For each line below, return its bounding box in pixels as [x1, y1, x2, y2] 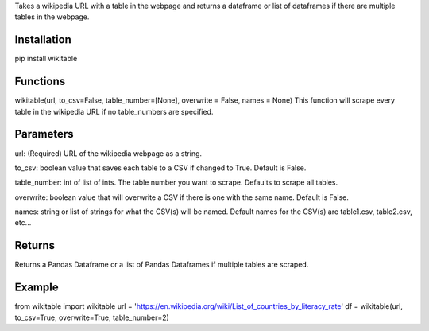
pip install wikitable [14, 54, 78, 64]
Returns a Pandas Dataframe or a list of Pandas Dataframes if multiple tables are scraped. [14, 259, 309, 270]
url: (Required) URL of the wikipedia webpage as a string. [14, 148, 203, 158]
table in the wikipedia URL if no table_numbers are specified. [14, 107, 214, 116]
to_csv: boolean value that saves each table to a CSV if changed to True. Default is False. [14, 163, 307, 173]
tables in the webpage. [14, 12, 90, 21]
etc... [14, 218, 32, 228]
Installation [14, 33, 71, 47]
